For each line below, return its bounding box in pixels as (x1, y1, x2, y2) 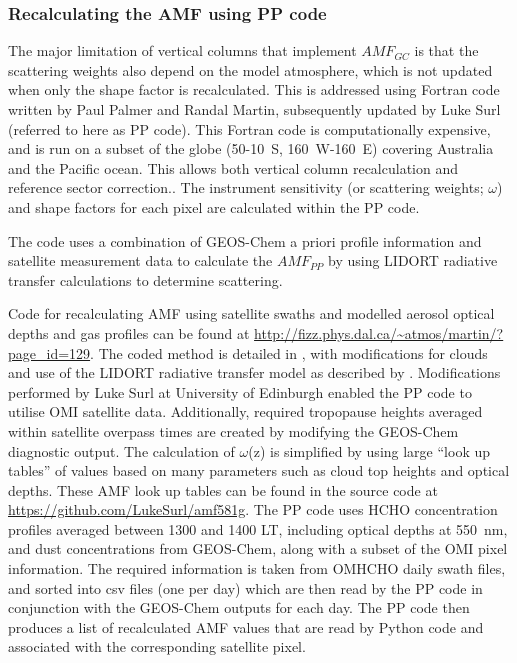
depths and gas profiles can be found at (8, 322, 250, 343)
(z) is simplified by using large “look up (248, 440, 490, 461)
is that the (414, 40, 479, 61)
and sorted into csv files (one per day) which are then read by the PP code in (8, 577, 483, 598)
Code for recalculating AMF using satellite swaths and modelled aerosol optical (8, 303, 495, 324)
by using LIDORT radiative (328, 250, 498, 271)
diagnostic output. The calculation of (8, 440, 235, 461)
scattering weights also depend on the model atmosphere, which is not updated (8, 59, 493, 80)
